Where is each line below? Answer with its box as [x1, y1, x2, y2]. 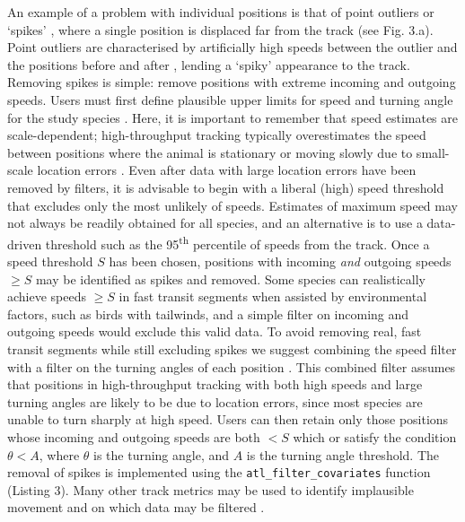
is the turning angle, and [93, 445, 230, 464]
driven [7, 234, 42, 253]
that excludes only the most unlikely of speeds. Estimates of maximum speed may [7, 196, 458, 214]
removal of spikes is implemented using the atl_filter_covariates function [7, 463, 431, 482]
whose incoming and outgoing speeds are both [7, 427, 260, 446]
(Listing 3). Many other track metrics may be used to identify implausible [7, 480, 414, 499]
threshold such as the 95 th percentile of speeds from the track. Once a [45, 231, 430, 253]
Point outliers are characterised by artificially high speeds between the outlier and [7, 38, 458, 57]
